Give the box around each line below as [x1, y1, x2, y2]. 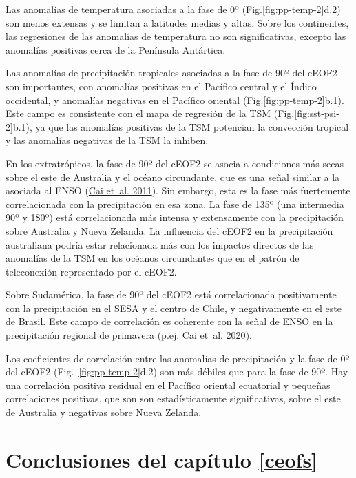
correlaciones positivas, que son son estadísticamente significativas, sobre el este [6, 391, 341, 406]
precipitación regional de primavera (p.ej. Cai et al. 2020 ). [6, 328, 252, 342]
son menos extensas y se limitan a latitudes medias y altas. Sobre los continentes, [6, 15, 349, 30]
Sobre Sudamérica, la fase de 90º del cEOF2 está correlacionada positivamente [6, 287, 337, 302]
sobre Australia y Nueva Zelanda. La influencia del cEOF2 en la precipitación [6, 223, 333, 238]
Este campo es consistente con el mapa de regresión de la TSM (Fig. [6, 106, 295, 121]
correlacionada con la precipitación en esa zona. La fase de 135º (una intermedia [6, 196, 344, 211]
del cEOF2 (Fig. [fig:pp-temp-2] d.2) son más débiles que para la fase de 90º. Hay [6, 364, 348, 379]
